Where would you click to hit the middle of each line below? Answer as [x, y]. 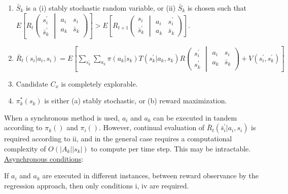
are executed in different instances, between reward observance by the [151, 176]
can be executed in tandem [195, 117]
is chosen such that [217, 8]
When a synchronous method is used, [62, 117]
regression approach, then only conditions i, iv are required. [97, 185]
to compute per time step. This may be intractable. [171, 148]
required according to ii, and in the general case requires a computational [118, 139]
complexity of [25, 148]
